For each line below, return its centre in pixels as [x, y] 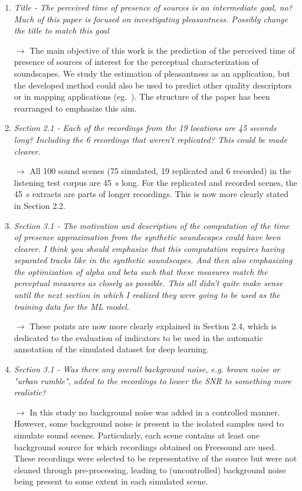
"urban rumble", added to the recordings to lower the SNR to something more [152, 380]
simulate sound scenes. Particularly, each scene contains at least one [137, 435]
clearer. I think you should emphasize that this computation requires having [149, 248]
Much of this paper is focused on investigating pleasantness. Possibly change [151, 19]
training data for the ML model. [72, 306]
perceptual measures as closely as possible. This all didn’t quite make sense [148, 283]
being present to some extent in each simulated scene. [111, 481]
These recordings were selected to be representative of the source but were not [155, 458]
